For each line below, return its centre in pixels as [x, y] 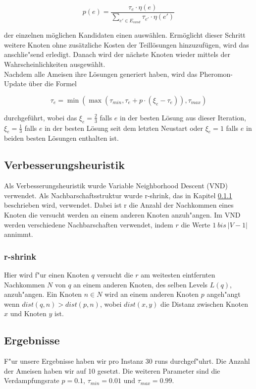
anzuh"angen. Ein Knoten [43, 294]
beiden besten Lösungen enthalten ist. [61, 138]
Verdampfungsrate [32, 380]
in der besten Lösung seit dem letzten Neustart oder [124, 128]
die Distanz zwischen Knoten [205, 304]
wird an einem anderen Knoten [152, 294]
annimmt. [19, 234]
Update [15, 83]
